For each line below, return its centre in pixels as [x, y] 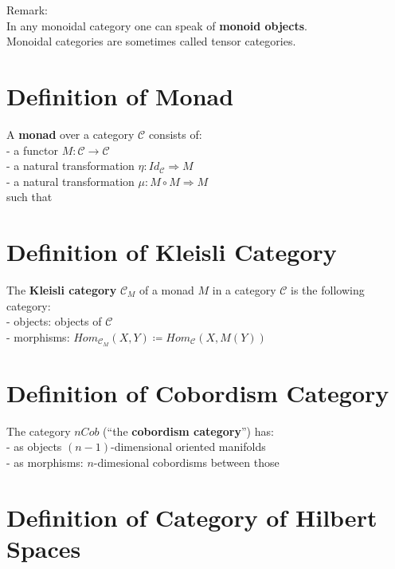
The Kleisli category [62, 290]
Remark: [27, 10]
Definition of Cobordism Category [198, 392]
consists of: [175, 134]
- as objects [34, 447]
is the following [328, 290]
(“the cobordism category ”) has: [188, 431]
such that [29, 197]
